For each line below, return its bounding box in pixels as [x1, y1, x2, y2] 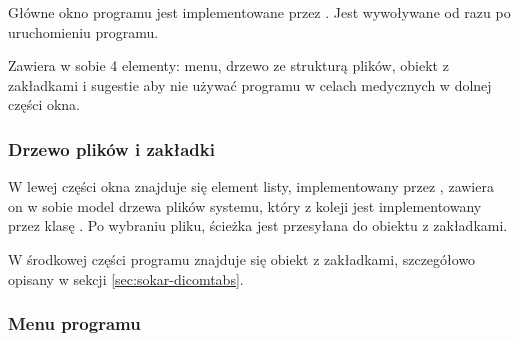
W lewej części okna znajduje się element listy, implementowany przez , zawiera [8, 176, 494, 197]
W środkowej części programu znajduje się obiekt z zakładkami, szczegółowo [8, 248, 476, 269]
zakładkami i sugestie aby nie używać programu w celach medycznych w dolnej [8, 74, 492, 95]
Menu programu [8, 311, 141, 336]
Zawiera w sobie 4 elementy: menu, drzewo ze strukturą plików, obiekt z [8, 55, 449, 76]
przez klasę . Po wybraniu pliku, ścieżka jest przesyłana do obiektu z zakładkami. [8, 215, 508, 236]
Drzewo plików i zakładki [8, 136, 215, 161]
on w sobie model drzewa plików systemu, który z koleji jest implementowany [8, 195, 482, 216]
